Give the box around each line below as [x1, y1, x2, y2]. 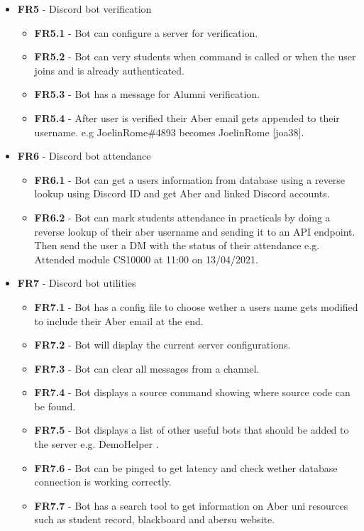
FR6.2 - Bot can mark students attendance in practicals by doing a [34, 209, 331, 224]
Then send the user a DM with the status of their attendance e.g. [34, 238, 320, 253]
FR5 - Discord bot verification [17, 1, 152, 16]
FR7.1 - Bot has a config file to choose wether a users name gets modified [34, 299, 358, 314]
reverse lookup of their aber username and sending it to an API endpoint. [34, 224, 355, 239]
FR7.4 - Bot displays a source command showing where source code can [34, 385, 351, 400]
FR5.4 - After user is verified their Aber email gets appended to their [34, 110, 340, 125]
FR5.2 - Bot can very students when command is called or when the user [34, 49, 356, 64]
